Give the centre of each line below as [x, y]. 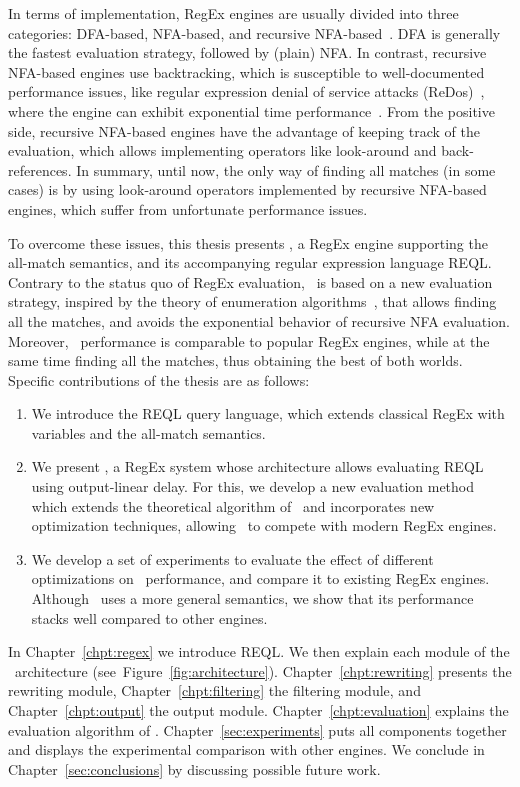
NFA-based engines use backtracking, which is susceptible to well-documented [246, 71]
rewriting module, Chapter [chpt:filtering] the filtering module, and [214, 690]
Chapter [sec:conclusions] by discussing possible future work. [194, 768]
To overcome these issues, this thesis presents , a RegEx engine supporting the [248, 242]
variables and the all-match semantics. [148, 432]
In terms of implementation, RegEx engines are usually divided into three [233, 13]
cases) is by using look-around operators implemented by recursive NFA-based [247, 189]
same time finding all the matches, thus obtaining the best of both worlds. [235, 360]
